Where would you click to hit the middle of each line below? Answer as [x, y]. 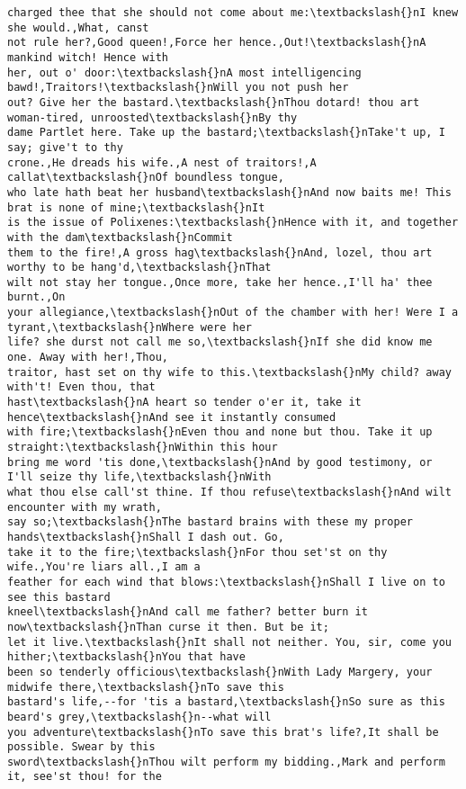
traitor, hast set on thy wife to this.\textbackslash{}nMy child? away [229, 372]
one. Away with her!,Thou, [88, 358]
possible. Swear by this [81, 747]
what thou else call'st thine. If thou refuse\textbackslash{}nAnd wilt [229, 492]
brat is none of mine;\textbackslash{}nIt [136, 207]
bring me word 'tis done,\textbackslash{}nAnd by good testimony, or [220, 462]
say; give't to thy [65, 147]
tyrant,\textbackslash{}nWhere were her [130, 327]
